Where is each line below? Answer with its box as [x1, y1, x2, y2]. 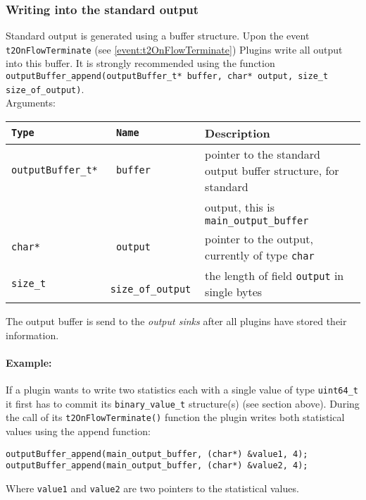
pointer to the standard [205, 145, 320, 162]
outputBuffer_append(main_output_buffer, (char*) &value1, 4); [6, 449, 308, 459]
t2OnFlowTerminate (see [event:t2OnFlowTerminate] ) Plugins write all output [6, 42, 343, 56]
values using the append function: [6, 423, 151, 438]
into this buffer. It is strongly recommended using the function [6, 56, 275, 71]
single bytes [205, 283, 263, 300]
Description [205, 124, 270, 141]
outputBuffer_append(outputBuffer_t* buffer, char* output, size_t [6, 71, 329, 82]
